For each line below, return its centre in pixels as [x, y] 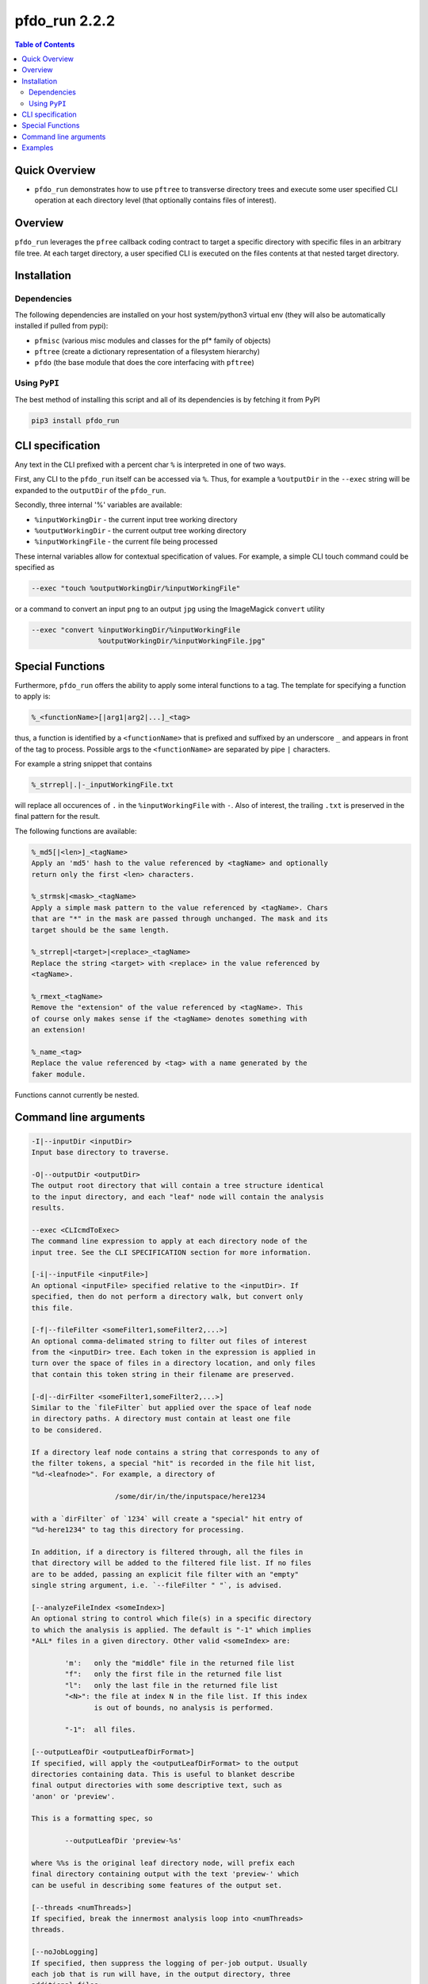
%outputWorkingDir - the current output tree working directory [141, 530]
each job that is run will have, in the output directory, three [161, 1974]
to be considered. [67, 1430]
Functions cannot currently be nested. [77, 1094]
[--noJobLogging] [65, 1952]
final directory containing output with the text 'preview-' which [165, 1874]
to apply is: [32, 696]
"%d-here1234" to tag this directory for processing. [138, 1530]
